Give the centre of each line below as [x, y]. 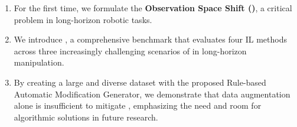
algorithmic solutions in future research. [86, 117]
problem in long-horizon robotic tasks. [83, 19]
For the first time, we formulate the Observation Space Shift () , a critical [153, 8]
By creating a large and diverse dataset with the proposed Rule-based [140, 82]
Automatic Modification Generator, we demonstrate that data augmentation [152, 94]
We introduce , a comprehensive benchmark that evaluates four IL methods [150, 39]
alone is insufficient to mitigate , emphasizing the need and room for [138, 105]
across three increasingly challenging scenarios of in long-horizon [130, 51]
